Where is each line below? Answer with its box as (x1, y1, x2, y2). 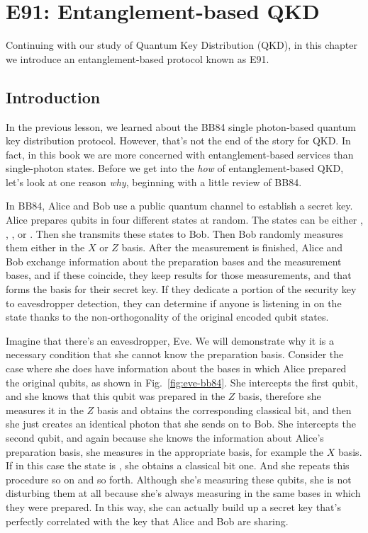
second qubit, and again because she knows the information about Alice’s (6, 430, 324, 445)
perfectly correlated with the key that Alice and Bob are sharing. (6, 513, 289, 528)
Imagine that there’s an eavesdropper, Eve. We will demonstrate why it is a (6, 333, 335, 348)
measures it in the (6, 402, 84, 417)
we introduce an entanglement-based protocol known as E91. (6, 51, 269, 66)
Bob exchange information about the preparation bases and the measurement (6, 253, 342, 268)
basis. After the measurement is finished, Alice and (121, 240, 343, 255)
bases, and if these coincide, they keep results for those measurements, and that (6, 268, 352, 282)
